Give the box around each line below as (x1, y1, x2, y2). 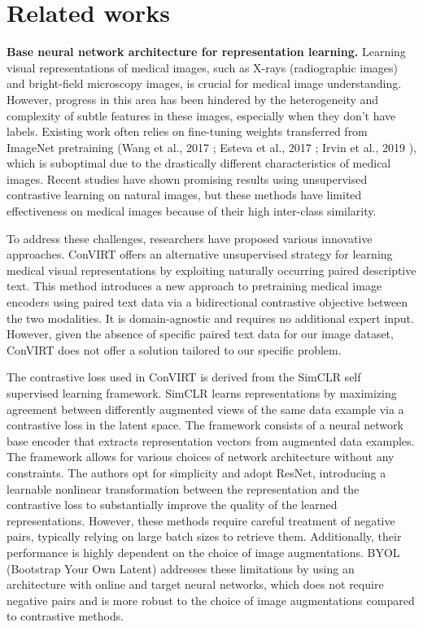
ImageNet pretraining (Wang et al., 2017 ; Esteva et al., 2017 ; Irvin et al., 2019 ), (7, 138, 417, 155)
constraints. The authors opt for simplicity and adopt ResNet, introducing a (7, 464, 386, 481)
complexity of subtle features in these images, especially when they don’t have (7, 107, 396, 124)
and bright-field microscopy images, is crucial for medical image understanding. (7, 75, 402, 92)
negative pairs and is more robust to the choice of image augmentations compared (7, 591, 415, 608)
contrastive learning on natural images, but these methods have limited (7, 186, 362, 203)
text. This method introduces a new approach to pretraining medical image (7, 277, 382, 294)
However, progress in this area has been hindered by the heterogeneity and (7, 90, 379, 107)
